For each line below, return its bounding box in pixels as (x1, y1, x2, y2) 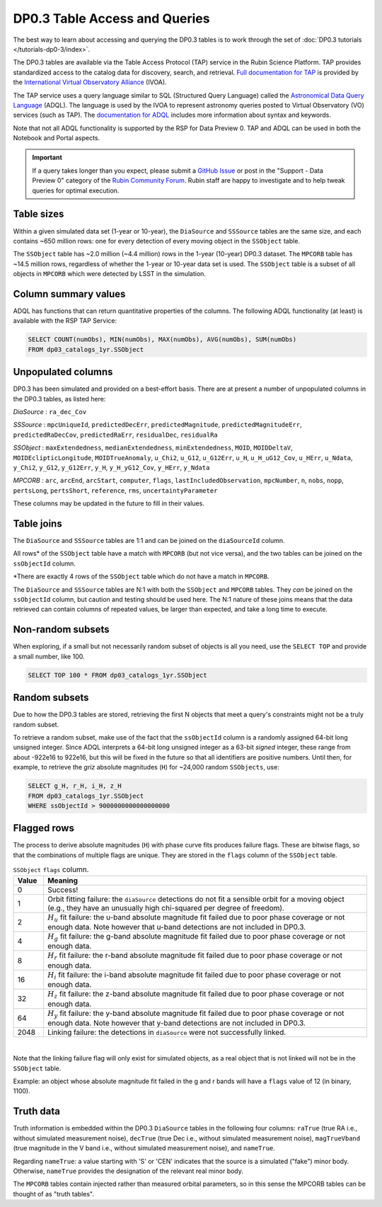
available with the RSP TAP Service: (13, 316, 117, 325)
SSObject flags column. (13, 864, 89, 874)
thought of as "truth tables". (13, 1189, 95, 1198)
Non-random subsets (13, 624, 110, 636)
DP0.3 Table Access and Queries (13, 11, 210, 26)
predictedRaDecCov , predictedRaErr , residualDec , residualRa (13, 430, 219, 439)
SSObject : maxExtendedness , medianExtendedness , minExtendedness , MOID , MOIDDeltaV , (13, 443, 293, 452)
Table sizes (13, 208, 64, 220)
